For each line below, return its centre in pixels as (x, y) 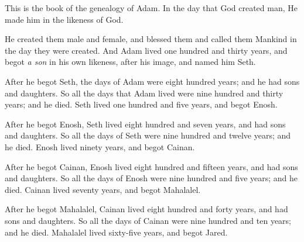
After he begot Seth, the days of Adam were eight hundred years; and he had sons (152, 81)
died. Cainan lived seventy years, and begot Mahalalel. (103, 189)
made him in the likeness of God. (64, 19)
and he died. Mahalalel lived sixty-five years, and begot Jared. (116, 232)
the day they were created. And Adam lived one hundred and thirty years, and (146, 50)
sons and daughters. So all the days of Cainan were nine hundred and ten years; (148, 220)
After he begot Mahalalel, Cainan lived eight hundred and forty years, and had (146, 209)
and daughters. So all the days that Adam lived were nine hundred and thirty (144, 93)
